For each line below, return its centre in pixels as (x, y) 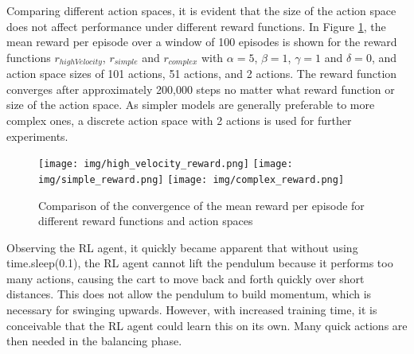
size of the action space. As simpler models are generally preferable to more (191, 105)
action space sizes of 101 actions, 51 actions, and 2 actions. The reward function (202, 74)
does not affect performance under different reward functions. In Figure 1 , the (196, 26)
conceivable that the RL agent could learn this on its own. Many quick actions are (207, 325)
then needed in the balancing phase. (94, 341)
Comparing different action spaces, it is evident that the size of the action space (201, 10)
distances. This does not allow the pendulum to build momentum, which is (189, 294)
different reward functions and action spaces (146, 221)
